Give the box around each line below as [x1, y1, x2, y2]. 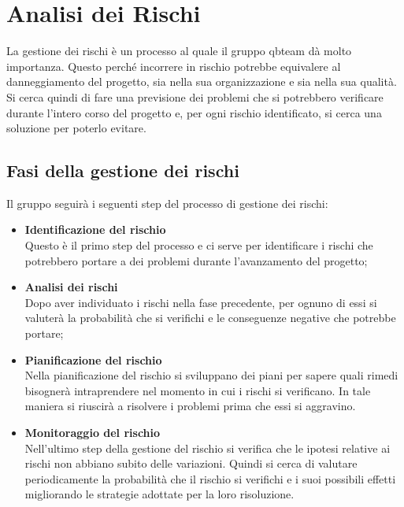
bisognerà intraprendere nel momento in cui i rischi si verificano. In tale [24, 382, 371, 398]
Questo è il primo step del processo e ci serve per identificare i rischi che [24, 237, 373, 253]
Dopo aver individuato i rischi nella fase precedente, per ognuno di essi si [24, 294, 377, 310]
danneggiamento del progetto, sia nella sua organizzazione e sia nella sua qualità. [6, 73, 397, 90]
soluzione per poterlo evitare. [6, 120, 146, 136]
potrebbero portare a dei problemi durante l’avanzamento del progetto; [24, 252, 368, 268]
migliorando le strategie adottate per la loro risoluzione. [24, 486, 295, 502]
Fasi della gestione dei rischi [6, 158, 239, 183]
